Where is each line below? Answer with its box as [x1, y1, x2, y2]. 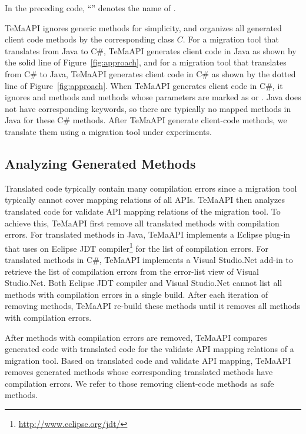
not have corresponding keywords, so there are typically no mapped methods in [5, 102, 291, 114]
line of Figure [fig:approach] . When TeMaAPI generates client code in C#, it [5, 79, 283, 91]
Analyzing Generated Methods [5, 154, 196, 172]
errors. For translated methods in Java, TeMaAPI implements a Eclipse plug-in [5, 228, 291, 241]
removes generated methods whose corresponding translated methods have [5, 366, 273, 378]
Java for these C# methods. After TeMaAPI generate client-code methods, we [5, 114, 287, 126]
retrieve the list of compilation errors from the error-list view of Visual [5, 265, 259, 277]
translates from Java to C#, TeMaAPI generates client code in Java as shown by [5, 44, 297, 57]
